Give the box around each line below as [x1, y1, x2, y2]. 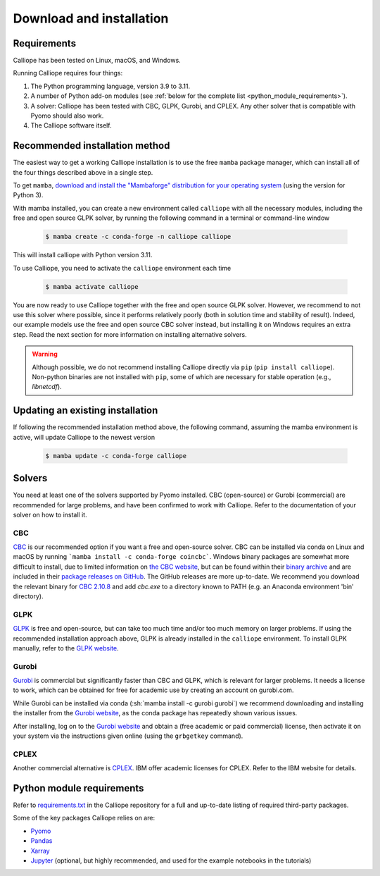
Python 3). [13, 191, 44, 199]
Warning [32, 350, 58, 359]
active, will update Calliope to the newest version [13, 433, 155, 441]
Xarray [30, 846, 50, 855]
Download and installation [13, 11, 169, 26]
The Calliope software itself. [30, 121, 112, 130]
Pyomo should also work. [30, 111, 104, 120]
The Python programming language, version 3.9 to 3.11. [30, 82, 190, 90]
